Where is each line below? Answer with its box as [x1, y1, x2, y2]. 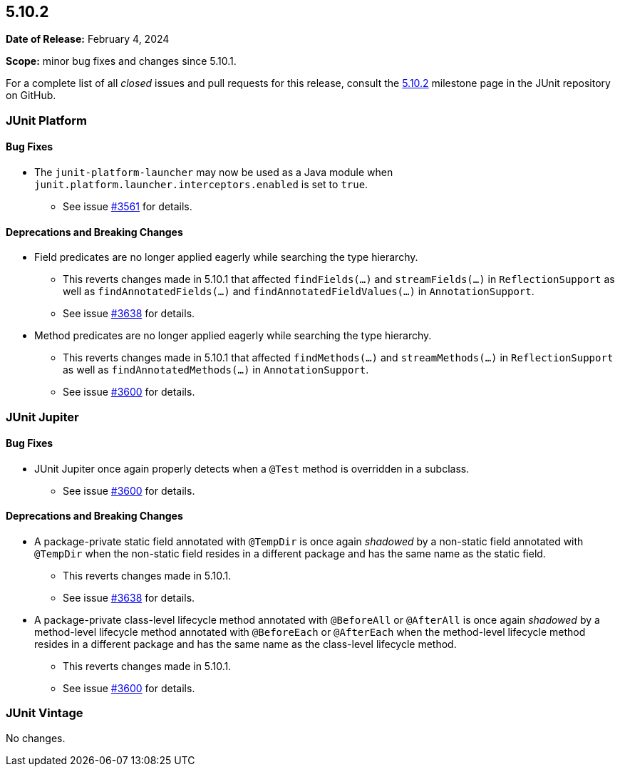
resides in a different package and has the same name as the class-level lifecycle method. [34, 638, 457, 651]
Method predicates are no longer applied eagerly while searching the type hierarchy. [34, 329, 432, 342]
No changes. [6, 731, 66, 744]
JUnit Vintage [6, 706, 83, 721]
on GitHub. [6, 89, 56, 102]
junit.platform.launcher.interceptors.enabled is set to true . [34, 178, 368, 191]
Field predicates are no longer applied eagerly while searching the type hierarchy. [34, 251, 418, 264]
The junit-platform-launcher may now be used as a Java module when [34, 166, 393, 179]
